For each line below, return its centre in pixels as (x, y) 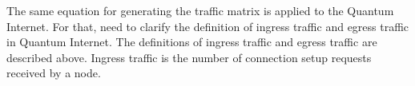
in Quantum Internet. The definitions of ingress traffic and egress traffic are (192, 42)
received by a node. (54, 73)
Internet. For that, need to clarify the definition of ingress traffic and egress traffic (208, 26)
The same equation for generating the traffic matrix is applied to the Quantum (200, 10)
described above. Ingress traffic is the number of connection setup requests (189, 57)
